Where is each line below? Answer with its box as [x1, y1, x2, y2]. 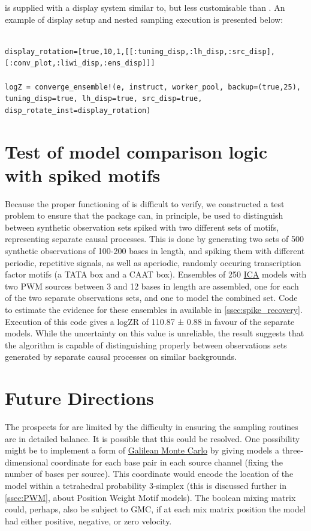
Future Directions [5, 386, 154, 410]
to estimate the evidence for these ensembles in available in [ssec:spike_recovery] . [5, 303, 303, 315]
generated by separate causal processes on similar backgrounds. [5, 350, 237, 363]
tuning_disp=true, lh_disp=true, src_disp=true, [5, 94, 203, 103]
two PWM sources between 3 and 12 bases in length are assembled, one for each [5, 279, 299, 292]
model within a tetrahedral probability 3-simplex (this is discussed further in [5, 479, 287, 492]
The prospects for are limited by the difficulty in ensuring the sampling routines [5, 420, 298, 433]
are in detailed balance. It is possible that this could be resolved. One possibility [5, 432, 300, 445]
